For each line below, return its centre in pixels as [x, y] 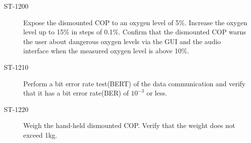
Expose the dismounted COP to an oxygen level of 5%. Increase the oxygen [135, 22]
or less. [157, 93]
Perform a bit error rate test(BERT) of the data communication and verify [134, 83]
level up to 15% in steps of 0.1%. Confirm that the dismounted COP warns [135, 32]
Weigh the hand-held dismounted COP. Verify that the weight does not [129, 125]
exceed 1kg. [40, 135]
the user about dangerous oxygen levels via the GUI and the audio [122, 41]
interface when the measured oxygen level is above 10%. [106, 51]
